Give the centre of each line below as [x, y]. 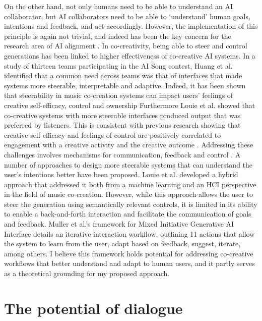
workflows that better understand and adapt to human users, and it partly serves [129, 263]
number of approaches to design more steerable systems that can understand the [128, 164]
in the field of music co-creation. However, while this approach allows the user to [128, 194]
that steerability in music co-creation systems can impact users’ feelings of [119, 95]
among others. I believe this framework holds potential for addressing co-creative [129, 253]
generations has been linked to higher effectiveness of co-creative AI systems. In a [130, 55]
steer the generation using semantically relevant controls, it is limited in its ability [131, 204]
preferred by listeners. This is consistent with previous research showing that [122, 125]
